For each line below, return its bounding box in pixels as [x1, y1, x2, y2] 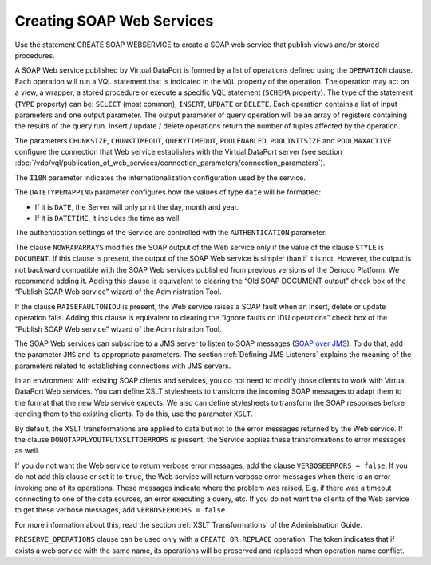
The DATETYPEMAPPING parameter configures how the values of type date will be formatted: [14, 187, 322, 197]
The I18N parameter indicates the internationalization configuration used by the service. [14, 172, 306, 182]
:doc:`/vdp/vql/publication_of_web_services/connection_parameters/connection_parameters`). [14, 158, 326, 167]
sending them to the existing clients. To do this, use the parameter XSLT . [14, 409, 253, 418]
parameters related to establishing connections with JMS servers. [14, 361, 231, 371]
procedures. [14, 50, 55, 60]
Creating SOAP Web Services [14, 12, 214, 29]
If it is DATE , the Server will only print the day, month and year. [34, 202, 239, 211]
